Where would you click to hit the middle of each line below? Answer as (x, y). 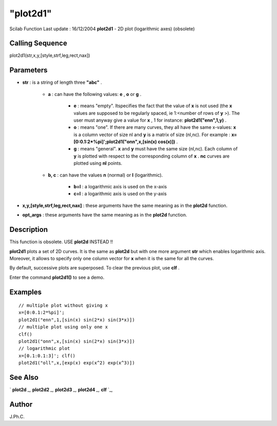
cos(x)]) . (168, 142)
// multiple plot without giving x (63, 306)
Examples (26, 292)
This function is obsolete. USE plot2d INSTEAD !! (61, 242)
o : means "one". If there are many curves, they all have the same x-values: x (155, 127)
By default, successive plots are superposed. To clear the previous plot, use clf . (94, 268)
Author (21, 404)
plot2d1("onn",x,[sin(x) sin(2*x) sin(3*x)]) (77, 342)
